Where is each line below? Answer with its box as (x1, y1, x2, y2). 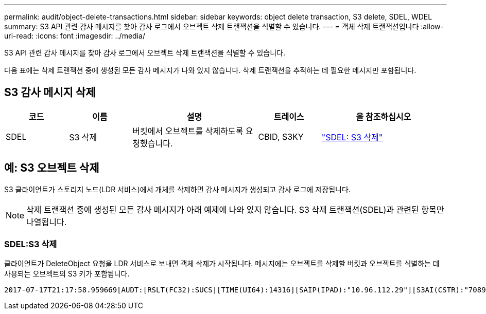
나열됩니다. (26, 216, 67, 227)
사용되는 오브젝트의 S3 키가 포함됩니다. (4, 269, 130, 279)
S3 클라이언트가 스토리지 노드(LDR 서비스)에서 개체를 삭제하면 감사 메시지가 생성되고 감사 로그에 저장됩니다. (4, 184, 351, 194)
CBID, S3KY (258, 131, 304, 142)
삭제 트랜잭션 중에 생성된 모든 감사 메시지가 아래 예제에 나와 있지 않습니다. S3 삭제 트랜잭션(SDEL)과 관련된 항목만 (26, 204, 444, 215)
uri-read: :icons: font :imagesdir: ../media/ (4, 31, 145, 40)
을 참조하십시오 (356, 111, 411, 122)
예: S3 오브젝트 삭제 (4, 161, 99, 175)
